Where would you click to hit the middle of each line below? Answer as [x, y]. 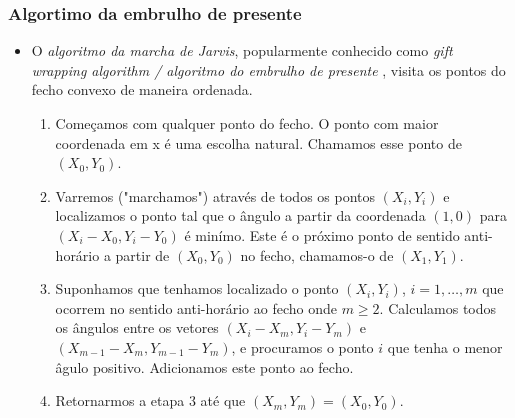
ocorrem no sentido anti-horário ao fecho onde [196, 307]
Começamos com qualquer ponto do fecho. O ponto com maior [247, 123]
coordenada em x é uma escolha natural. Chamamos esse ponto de [258, 142]
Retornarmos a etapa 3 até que [150, 400]
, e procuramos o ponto [302, 346]
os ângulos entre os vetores [137, 327]
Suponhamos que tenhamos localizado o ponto [197, 288]
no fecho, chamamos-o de [317, 254]
